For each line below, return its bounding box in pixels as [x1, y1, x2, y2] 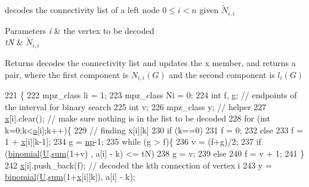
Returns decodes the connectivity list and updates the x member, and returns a [5, 56, 296, 68]
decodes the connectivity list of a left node [5, 4, 160, 16]
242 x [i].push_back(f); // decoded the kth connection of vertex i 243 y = [5, 158, 272, 171]
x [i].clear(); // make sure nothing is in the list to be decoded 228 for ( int [5, 112, 270, 124]
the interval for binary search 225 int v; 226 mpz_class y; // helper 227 [5, 100, 267, 113]
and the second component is [169, 68, 275, 80]
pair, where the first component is [5, 68, 129, 80]
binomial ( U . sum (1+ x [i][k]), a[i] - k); [5, 170, 135, 183]
